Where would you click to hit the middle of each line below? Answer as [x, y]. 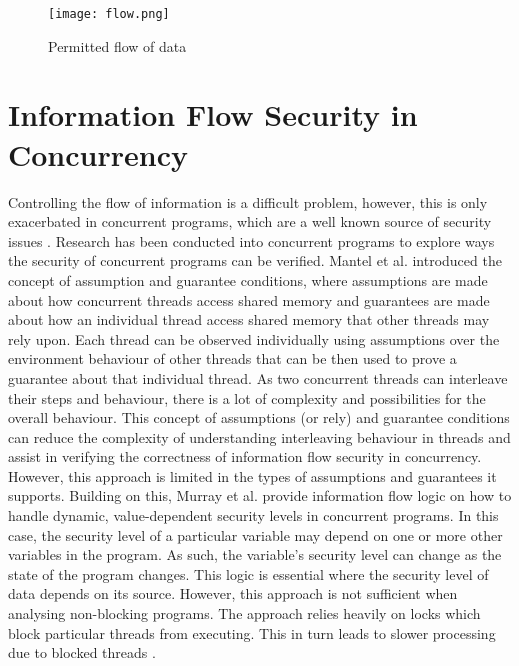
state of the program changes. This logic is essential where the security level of [248, 573]
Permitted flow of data [117, 45]
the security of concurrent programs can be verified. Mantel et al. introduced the [255, 260]
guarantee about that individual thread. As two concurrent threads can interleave [258, 377]
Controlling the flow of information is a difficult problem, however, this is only [248, 201]
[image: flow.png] [109, 14]
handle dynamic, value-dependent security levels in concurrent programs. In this [253, 515]
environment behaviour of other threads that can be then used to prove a [232, 358]
